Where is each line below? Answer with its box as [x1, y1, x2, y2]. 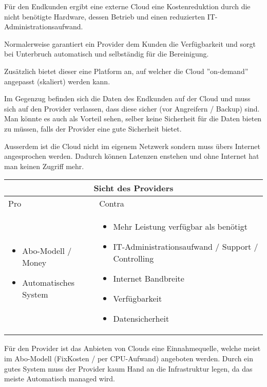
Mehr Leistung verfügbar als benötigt [113, 220, 247, 233]
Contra [99, 197, 124, 210]
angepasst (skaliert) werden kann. [4, 76, 110, 86]
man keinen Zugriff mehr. [4, 160, 84, 171]
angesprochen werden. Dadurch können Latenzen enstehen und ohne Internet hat [4, 151, 259, 161]
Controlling [113, 252, 154, 265]
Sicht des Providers [93, 182, 174, 194]
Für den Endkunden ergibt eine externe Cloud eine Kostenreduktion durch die [4, 1, 251, 11]
